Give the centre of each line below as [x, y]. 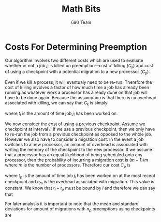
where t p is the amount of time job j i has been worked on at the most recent [80, 176]
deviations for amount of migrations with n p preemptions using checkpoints [80, 209]
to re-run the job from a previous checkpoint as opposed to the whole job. [79, 134]
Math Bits [81, 9]
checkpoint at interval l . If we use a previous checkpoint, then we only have [80, 129]
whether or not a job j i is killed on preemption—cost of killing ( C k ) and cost [79, 66]
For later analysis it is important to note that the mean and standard [72, 204]
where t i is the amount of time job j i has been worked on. [61, 114]
